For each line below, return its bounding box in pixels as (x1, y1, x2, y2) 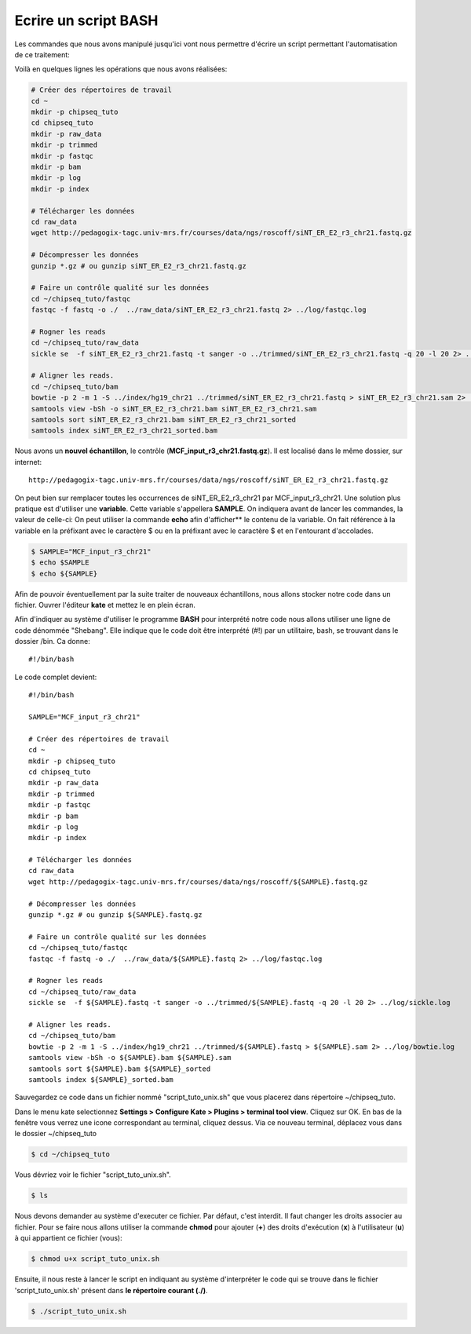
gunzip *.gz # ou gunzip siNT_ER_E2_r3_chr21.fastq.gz (31, 261, 246, 270)
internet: (14, 457, 42, 466)
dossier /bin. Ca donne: (14, 637, 90, 646)
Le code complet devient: (14, 672, 97, 682)
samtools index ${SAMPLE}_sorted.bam (28, 1075, 174, 1084)
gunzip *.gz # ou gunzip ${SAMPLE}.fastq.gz (28, 911, 203, 919)
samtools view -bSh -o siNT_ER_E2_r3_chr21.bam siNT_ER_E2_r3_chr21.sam (31, 404, 317, 413)
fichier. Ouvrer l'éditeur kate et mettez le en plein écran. (14, 600, 196, 609)
